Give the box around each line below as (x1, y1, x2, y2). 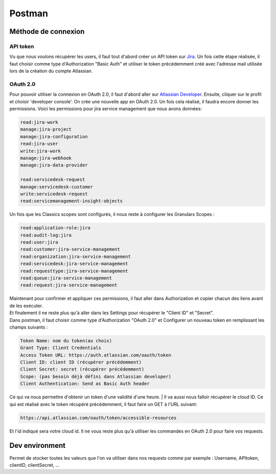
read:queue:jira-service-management (20, 275, 112, 281)
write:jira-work (20, 148, 61, 154)
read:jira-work (20, 119, 58, 125)
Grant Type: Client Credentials (20, 345, 102, 351)
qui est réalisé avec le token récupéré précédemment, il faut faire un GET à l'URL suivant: (9, 401, 197, 407)
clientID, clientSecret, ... (9, 462, 60, 468)
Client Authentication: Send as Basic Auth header (20, 381, 150, 386)
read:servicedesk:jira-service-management (20, 261, 128, 267)
